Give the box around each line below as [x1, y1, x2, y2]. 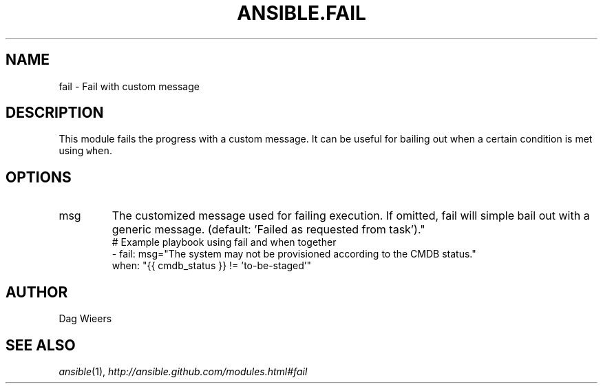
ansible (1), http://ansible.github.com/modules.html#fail [59, 365, 308, 377]
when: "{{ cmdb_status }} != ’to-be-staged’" [112, 260, 311, 272]
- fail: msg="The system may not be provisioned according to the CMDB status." [112, 248, 476, 260]
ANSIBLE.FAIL [237, 1, 366, 25]
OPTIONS [6, 168, 72, 186]
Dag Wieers [59, 313, 112, 325]
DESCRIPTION [6, 104, 104, 122]
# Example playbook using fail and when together [112, 236, 337, 249]
